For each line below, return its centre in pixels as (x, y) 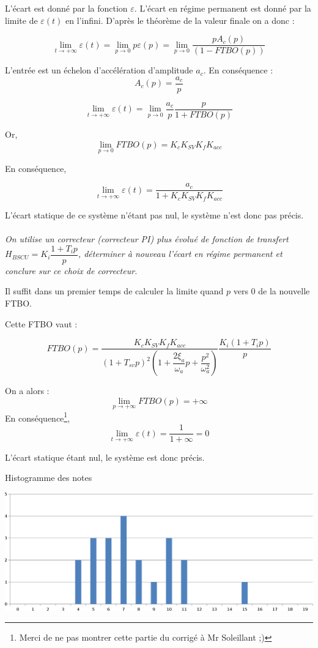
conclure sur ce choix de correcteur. (71, 270)
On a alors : (27, 391)
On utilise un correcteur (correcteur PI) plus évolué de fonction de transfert (147, 239)
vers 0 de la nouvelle (272, 291)
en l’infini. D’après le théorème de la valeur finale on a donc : (180, 20)
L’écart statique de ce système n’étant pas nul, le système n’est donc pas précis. (154, 214)
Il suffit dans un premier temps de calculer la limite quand (114, 291)
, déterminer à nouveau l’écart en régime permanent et (180, 254)
